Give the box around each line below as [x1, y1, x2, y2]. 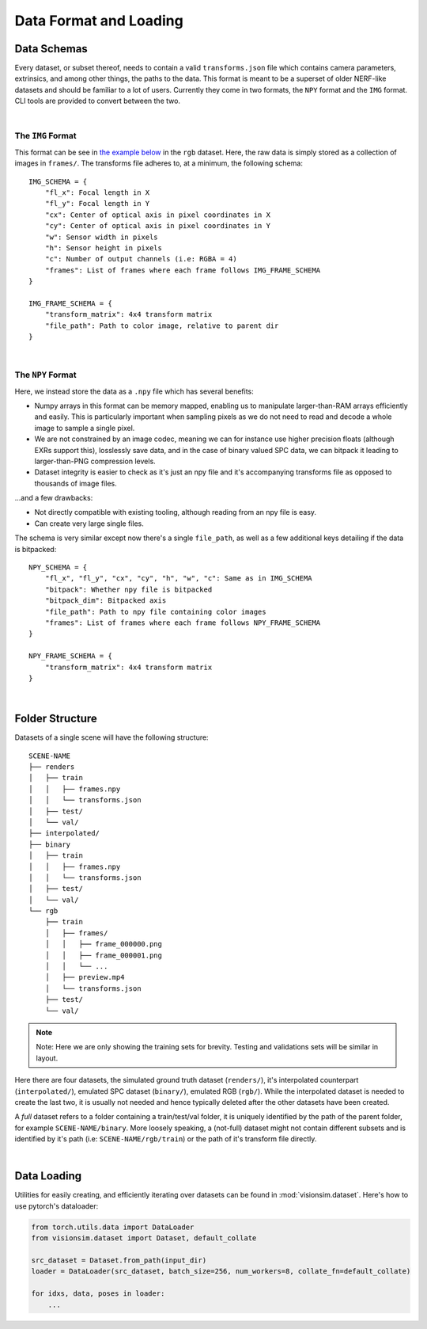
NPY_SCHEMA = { [28, 563, 88, 572]
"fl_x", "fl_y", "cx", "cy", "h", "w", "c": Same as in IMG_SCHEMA [44, 574, 312, 583]
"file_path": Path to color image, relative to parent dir [44, 321, 279, 330]
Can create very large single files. [34, 519, 144, 528]
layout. [36, 1053, 59, 1063]
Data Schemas [14, 42, 89, 55]
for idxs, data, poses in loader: [31, 1289, 165, 1298]
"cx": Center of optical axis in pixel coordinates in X [44, 210, 270, 219]
